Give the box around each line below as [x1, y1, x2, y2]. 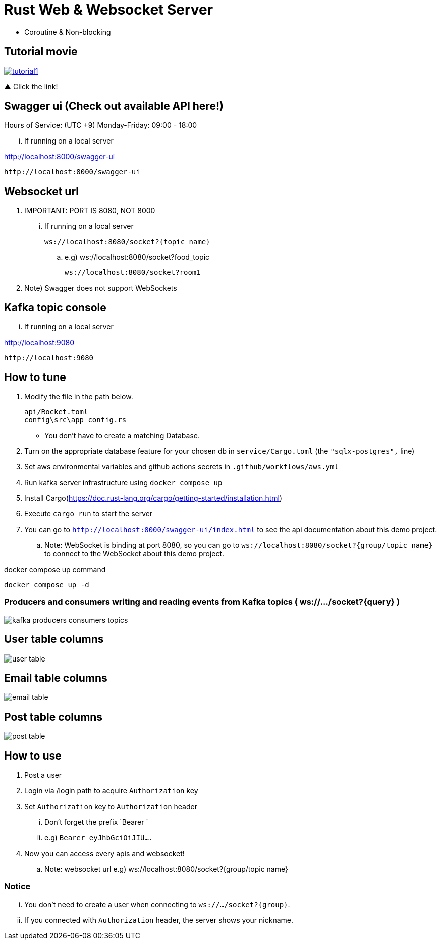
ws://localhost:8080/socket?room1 [65, 268, 201, 277]
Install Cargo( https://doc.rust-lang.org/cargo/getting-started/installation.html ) [24, 493, 283, 502]
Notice [4, 881, 31, 892]
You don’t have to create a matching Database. [44, 431, 200, 440]
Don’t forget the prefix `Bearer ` [44, 818, 148, 827]
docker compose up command [4, 564, 106, 574]
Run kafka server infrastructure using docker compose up [24, 478, 223, 487]
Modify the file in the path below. [24, 392, 133, 401]
